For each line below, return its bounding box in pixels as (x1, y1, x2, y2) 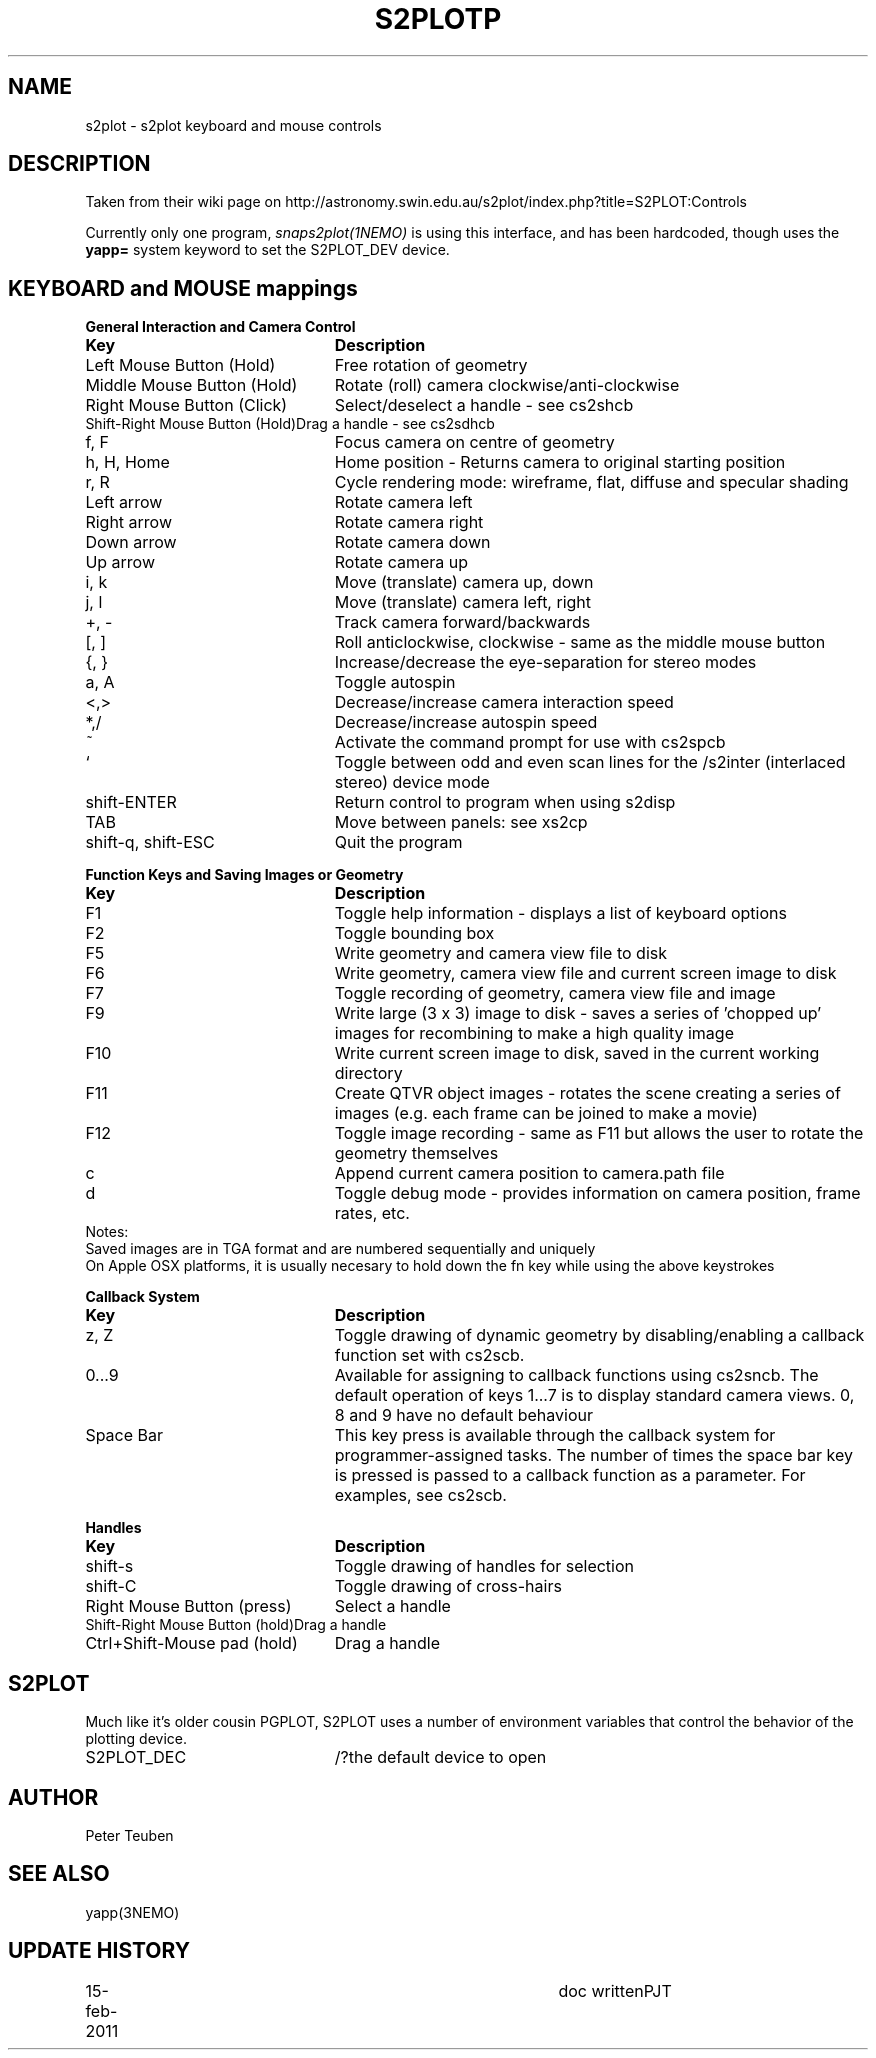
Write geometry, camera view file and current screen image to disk (334, 963, 837, 984)
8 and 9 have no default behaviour (334, 1405, 593, 1426)
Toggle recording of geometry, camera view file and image (334, 983, 776, 1004)
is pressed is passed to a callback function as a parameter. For (334, 1465, 806, 1486)
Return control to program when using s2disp (334, 792, 676, 813)
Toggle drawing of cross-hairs (334, 1576, 562, 1597)
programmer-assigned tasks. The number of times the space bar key (334, 1445, 853, 1466)
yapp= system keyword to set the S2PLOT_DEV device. (85, 241, 450, 259)
